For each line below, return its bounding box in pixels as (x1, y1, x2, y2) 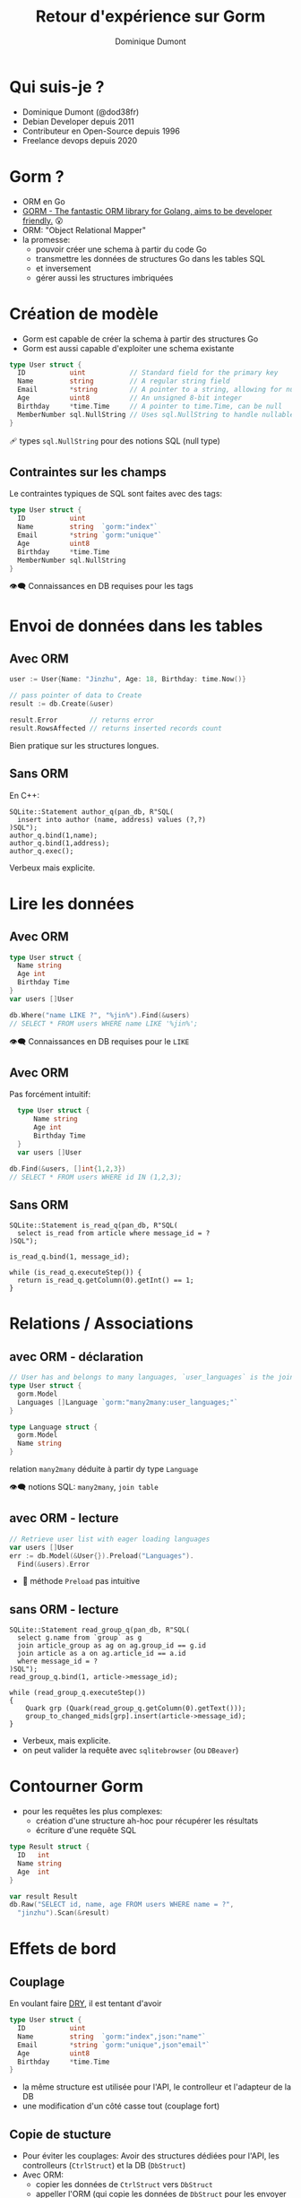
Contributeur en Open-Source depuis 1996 (21, 125, 181, 136)
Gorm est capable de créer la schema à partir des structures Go (21, 333, 259, 344)
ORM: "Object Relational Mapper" (21, 224, 146, 235)
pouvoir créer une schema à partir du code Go (35, 244, 208, 255)
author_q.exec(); (9, 846, 74, 855)
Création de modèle (9, 303, 159, 324)
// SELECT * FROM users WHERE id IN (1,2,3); (9, 1173, 182, 1181)
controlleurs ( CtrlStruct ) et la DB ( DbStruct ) (21, 2160, 186, 2171)
